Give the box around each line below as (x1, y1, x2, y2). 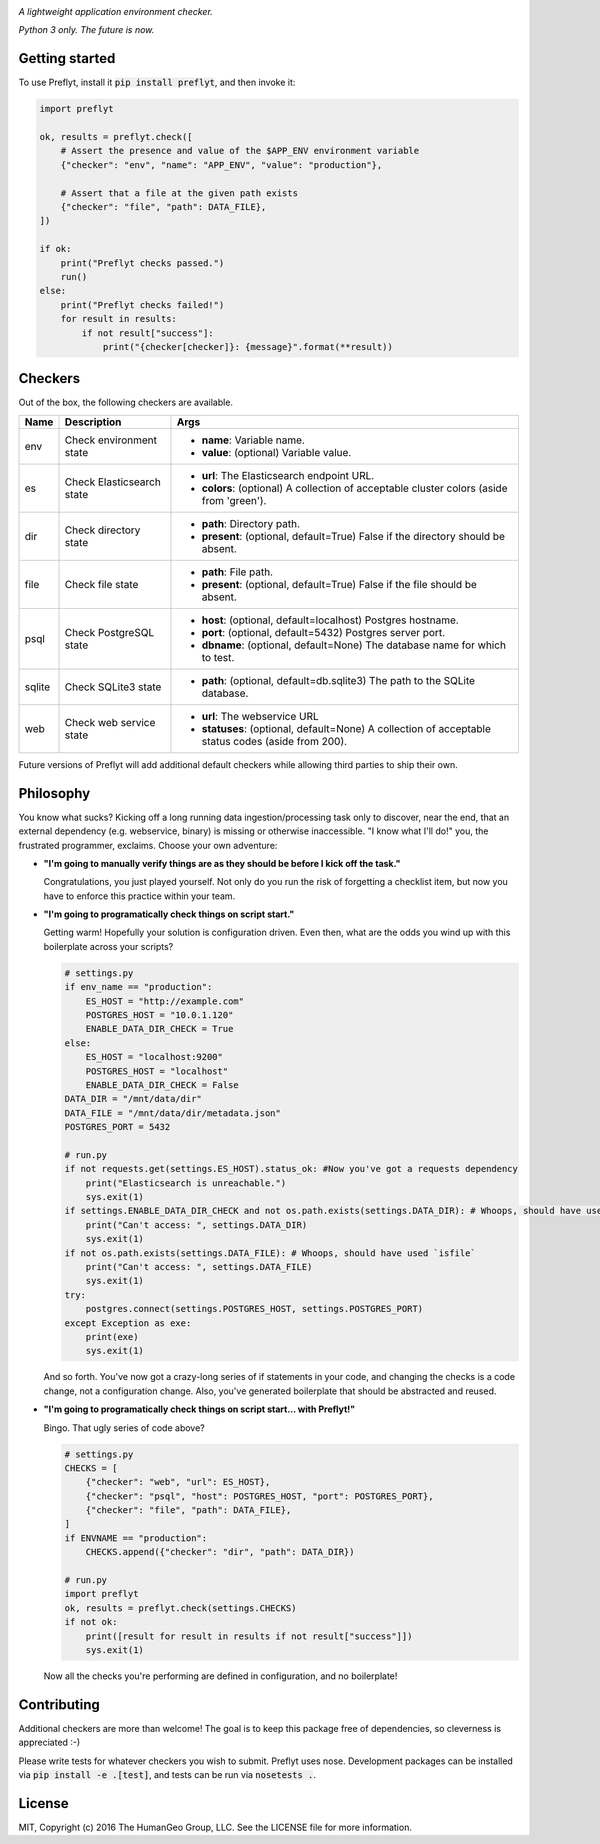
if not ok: (64, 1616, 118, 1628)
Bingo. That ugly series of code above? (43, 1421, 205, 1434)
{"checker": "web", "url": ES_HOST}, (85, 1476, 271, 1488)
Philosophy (18, 785, 91, 802)
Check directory (64, 523, 141, 537)
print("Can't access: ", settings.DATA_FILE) (85, 1261, 313, 1273)
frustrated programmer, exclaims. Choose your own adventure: (18, 839, 278, 851)
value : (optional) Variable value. (201, 445, 352, 459)
